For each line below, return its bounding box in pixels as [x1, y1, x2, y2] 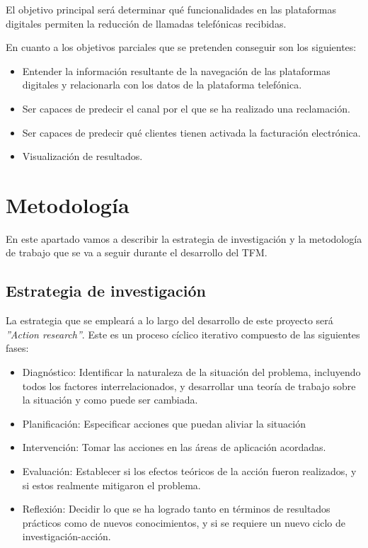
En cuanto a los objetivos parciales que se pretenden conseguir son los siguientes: [6, 40, 357, 55]
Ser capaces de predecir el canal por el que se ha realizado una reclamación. [22, 101, 350, 115]
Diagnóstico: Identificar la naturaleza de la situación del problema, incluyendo [22, 365, 361, 379]
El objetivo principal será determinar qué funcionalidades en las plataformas [6, 2, 337, 16]
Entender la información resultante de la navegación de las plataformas [22, 63, 330, 78]
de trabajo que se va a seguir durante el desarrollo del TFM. [6, 245, 268, 260]
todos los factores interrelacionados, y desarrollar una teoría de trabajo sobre [22, 378, 356, 393]
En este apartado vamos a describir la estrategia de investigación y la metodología [6, 231, 362, 246]
